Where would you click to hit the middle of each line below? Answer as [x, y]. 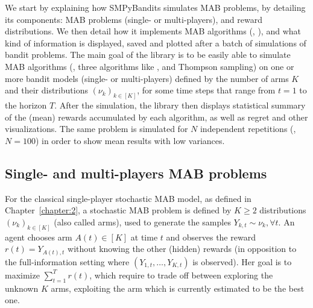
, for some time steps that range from [206, 90]
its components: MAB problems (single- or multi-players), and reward [134, 19]
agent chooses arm [39, 237]
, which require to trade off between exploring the [181, 275]
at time [144, 237]
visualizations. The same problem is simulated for [96, 129]
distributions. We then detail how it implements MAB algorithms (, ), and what [153, 31]
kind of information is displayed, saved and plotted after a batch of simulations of [156, 42]
